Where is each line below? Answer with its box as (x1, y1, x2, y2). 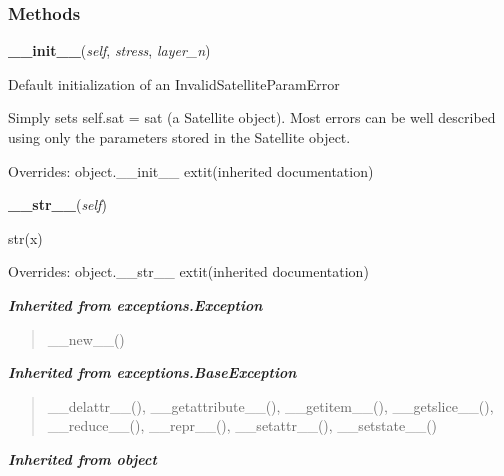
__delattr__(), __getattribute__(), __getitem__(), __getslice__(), (47, 395, 494, 416)
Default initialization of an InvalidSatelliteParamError (8, 73, 340, 94)
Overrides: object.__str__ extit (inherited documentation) (8, 261, 369, 282)
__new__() (47, 328, 125, 349)
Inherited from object (8, 448, 157, 469)
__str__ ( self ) (8, 194, 107, 215)
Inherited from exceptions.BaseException (8, 362, 297, 383)
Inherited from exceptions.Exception (8, 294, 263, 315)
